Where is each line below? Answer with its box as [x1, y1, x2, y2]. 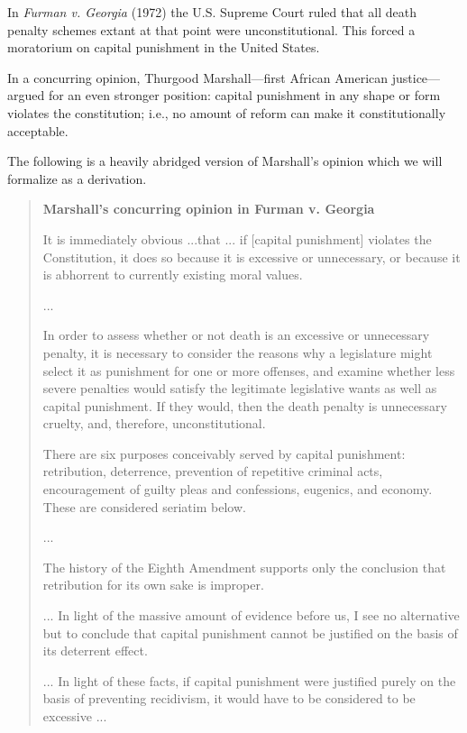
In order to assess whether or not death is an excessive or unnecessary [42, 325, 430, 344]
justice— [391, 68, 441, 87]
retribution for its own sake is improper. [42, 575, 264, 594]
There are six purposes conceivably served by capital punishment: [42, 444, 406, 463]
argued [7, 86, 45, 105]
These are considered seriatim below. [42, 497, 246, 516]
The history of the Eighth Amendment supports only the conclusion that [42, 557, 446, 576]
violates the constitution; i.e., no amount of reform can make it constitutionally [7, 103, 446, 122]
